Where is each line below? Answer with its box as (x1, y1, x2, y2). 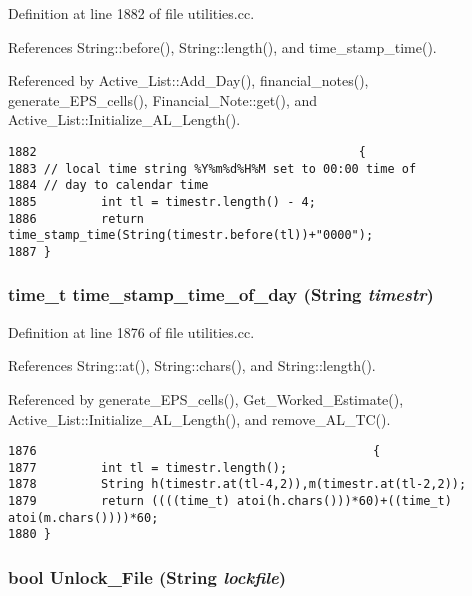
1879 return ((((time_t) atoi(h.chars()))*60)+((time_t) (8, 494, 452, 509)
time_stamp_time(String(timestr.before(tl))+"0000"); (8, 228, 374, 243)
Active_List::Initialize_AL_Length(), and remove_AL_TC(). (8, 408, 391, 429)
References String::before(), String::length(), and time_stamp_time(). (8, 36, 437, 57)
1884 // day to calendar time (8, 178, 209, 193)
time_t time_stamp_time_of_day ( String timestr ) (8, 282, 434, 307)
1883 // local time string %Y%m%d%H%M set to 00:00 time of (8, 161, 417, 176)
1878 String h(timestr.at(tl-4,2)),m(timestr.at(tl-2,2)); (8, 477, 467, 492)
